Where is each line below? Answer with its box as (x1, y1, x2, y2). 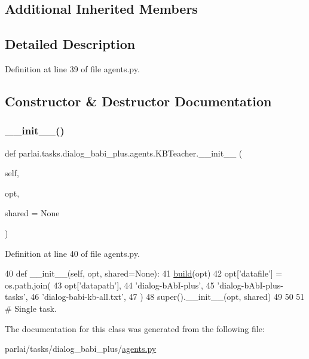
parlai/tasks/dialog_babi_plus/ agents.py (5, 342, 157, 355)
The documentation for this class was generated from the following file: (5, 322, 265, 335)
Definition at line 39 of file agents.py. (5, 62, 140, 75)
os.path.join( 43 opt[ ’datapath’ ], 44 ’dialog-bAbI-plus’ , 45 (5, 278, 215, 291)
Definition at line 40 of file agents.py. (5, 247, 140, 259)
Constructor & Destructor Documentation (5, 91, 272, 110)
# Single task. (5, 302, 57, 314)
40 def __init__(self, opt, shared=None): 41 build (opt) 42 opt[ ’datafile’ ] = (5, 267, 283, 280)
